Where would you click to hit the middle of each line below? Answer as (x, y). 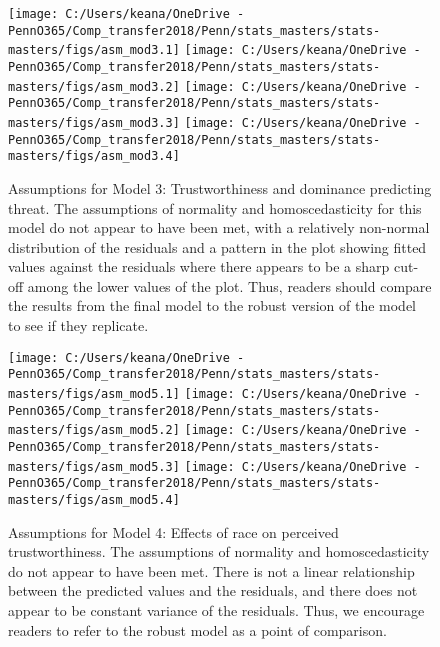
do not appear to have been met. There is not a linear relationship (211, 570)
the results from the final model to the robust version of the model (212, 305)
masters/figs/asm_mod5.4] (94, 499)
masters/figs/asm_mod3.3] (94, 122)
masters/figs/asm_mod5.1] (94, 393)
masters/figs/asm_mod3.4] (94, 156)
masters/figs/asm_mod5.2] (94, 430)
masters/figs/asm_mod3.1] (94, 50)
